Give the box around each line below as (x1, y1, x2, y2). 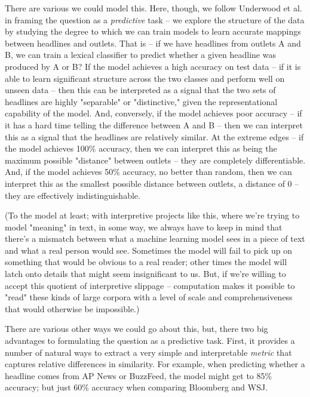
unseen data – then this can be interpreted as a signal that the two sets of (5, 84, 276, 96)
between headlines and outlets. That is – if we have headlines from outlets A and (5, 36, 301, 49)
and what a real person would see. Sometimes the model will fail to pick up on (5, 244, 292, 256)
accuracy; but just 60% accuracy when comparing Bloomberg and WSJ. (5, 381, 268, 393)
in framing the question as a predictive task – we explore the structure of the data (5, 13, 305, 26)
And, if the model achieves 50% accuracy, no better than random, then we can (5, 165, 292, 178)
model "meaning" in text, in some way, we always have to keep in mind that (5, 220, 283, 233)
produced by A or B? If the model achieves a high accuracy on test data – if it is (5, 60, 301, 72)
